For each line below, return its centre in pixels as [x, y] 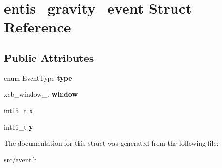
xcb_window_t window [41, 94]
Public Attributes [49, 57]
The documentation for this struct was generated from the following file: [111, 143]
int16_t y [18, 127]
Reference [38, 27]
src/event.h [21, 159]
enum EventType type [38, 78]
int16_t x [18, 110]
